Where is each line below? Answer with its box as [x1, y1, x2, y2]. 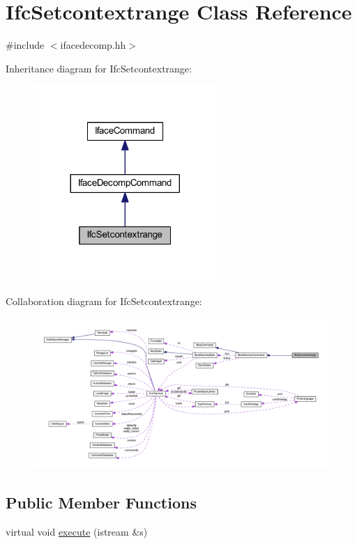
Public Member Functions [6, 492, 197, 513]
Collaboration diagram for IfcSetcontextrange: [6, 294, 202, 309]
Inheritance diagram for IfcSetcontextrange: [6, 61, 192, 75]
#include [6, 38, 45, 52]
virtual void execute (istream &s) [6, 524, 148, 538]
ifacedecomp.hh [60, 38, 126, 52]
